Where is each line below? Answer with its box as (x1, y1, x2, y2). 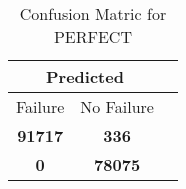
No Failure (80, 95, 154, 118)
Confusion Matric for (19, 2, 167, 25)
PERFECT (53, 25, 132, 48)
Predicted (46, 65, 124, 88)
